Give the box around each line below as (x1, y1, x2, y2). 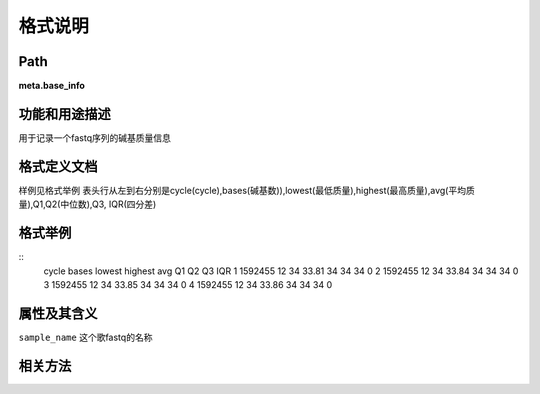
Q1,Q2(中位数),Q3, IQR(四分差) (32, 198, 157, 210)
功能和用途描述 (18, 105, 111, 122)
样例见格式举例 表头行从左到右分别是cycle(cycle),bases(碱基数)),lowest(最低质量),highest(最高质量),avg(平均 (18, 184, 467, 196)
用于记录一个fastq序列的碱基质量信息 (18, 131, 172, 144)
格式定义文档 (18, 158, 98, 175)
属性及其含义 (18, 305, 98, 322)
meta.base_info (18, 80, 85, 92)
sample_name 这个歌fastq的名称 (18, 331, 153, 343)
